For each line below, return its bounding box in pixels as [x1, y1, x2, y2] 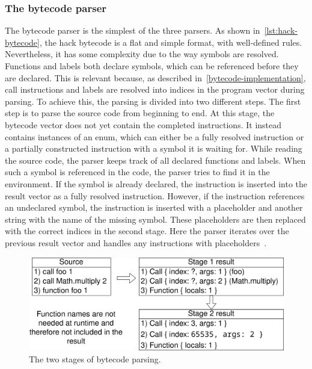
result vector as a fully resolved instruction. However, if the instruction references [5, 189, 305, 202]
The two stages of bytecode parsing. [29, 352, 161, 365]
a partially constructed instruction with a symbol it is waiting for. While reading [5, 142, 302, 155]
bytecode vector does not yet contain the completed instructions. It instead [5, 118, 282, 131]
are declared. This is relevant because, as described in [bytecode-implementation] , [5, 71, 306, 84]
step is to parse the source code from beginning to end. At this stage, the [5, 107, 275, 119]
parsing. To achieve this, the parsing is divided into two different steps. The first [5, 95, 301, 107]
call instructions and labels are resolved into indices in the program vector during [5, 83, 305, 96]
